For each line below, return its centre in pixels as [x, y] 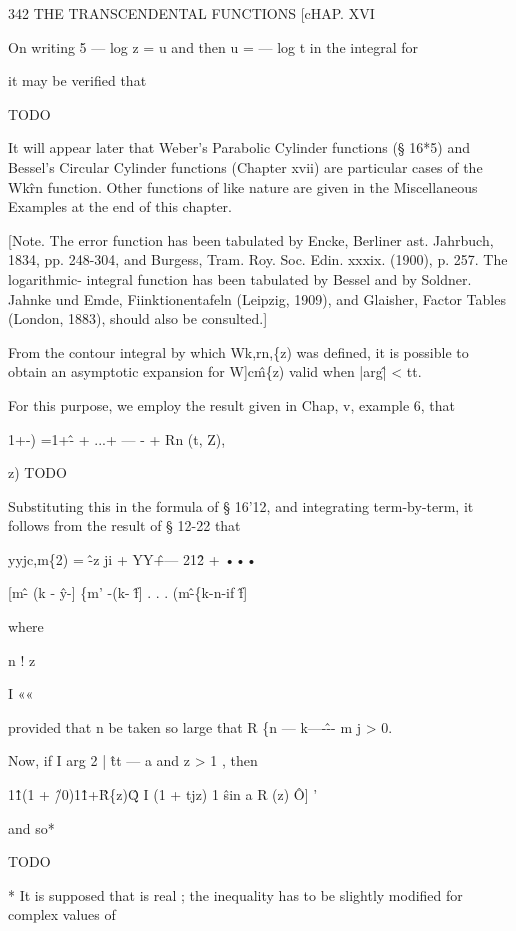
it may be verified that [77, 80]
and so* [31, 827]
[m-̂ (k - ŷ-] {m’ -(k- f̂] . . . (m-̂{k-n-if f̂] [128, 592]
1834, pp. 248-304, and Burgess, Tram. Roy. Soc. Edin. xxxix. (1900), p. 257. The [258, 259]
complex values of [62, 914]
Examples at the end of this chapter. [120, 206]
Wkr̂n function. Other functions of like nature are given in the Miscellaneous [243, 186]
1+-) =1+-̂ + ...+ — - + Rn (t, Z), [117, 438]
